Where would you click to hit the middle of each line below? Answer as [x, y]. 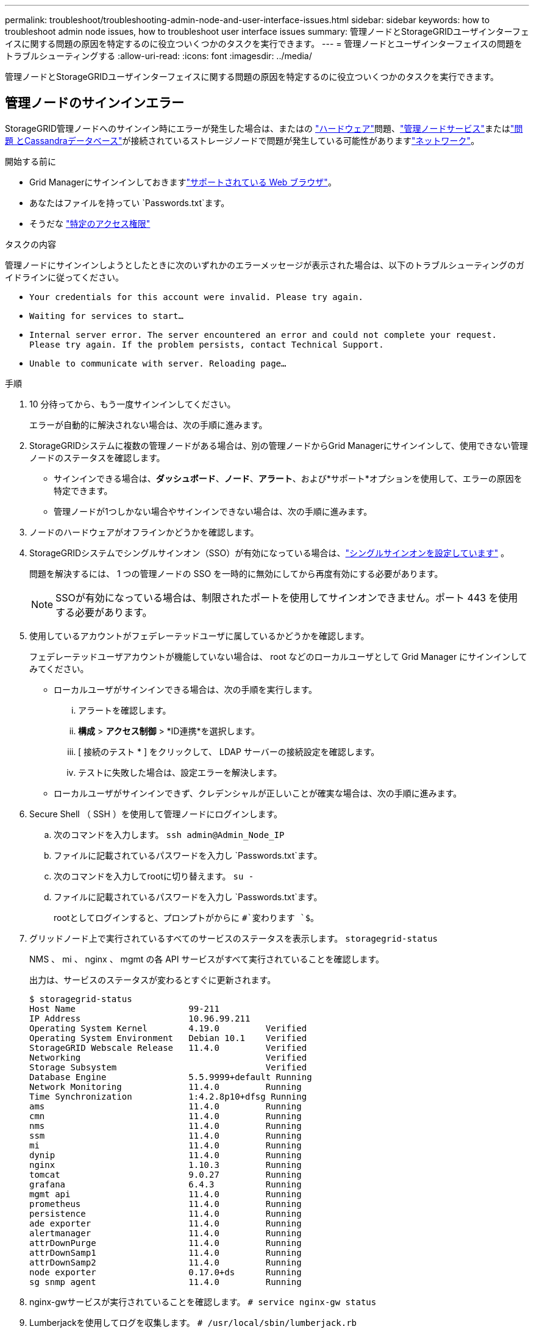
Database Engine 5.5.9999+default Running [171, 1077]
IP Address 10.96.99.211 [140, 1018]
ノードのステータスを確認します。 [97, 457]
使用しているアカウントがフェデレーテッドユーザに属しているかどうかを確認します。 [199, 636]
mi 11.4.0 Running [166, 1145]
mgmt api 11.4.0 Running [166, 1194]
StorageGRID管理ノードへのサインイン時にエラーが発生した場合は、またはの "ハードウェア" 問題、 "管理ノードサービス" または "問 [264, 128]
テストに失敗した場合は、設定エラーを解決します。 [180, 772]
